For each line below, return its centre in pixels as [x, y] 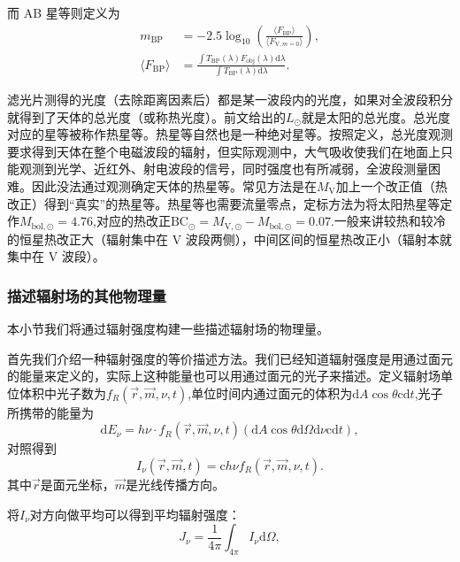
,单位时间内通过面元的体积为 [270, 393]
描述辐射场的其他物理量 [87, 295]
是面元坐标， [77, 484]
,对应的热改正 [132, 221]
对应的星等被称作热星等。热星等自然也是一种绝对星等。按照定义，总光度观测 [230, 134]
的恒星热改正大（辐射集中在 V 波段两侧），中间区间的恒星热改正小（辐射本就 [230, 239]
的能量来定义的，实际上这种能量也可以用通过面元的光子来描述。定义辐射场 [224, 376]
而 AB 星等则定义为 [64, 12]
